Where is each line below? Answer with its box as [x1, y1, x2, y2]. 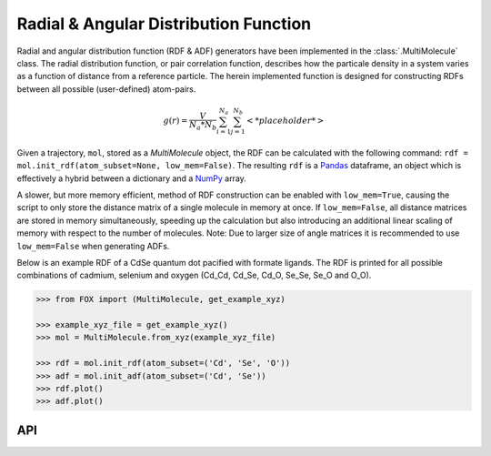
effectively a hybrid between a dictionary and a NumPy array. [16, 173, 247, 184]
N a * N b [188, 119, 217, 132]
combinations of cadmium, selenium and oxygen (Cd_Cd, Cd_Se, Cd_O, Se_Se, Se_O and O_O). [16, 269, 372, 281]
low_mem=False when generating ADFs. [16, 240, 170, 251]
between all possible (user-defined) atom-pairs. [16, 83, 196, 95]
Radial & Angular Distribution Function [16, 14, 312, 34]
